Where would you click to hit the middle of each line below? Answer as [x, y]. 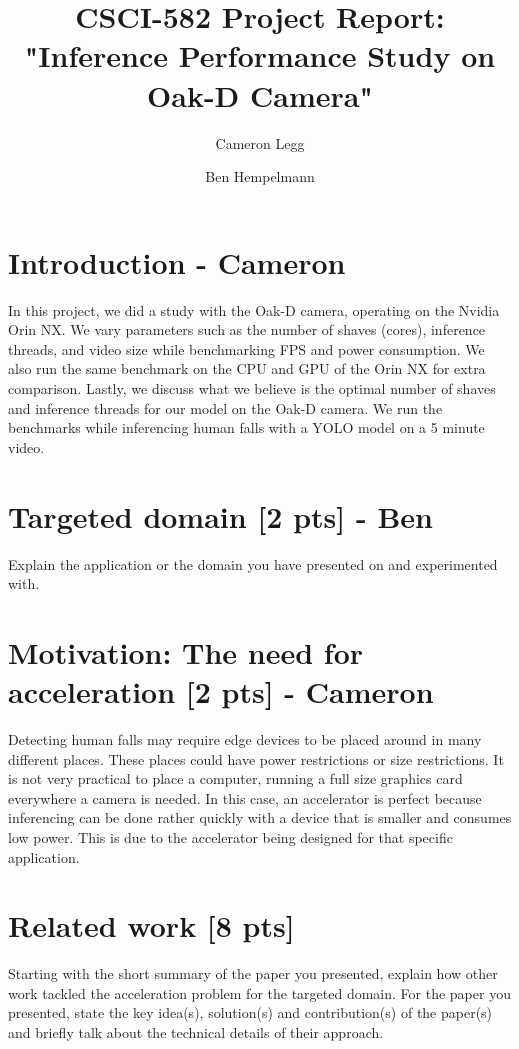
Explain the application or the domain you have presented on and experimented [253, 563]
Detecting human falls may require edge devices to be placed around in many [245, 739]
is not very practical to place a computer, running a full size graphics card [235, 778]
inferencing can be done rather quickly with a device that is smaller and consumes [260, 817]
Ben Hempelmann [260, 176]
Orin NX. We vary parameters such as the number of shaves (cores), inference [247, 329]
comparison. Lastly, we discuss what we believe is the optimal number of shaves [252, 388]
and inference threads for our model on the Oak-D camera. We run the [225, 407]
